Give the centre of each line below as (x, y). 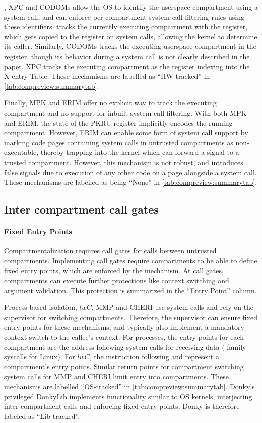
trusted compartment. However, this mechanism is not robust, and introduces (124, 162)
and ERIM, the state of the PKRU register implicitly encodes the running (118, 122)
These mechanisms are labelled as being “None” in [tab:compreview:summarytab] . (131, 182)
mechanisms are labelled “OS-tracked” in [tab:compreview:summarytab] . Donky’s (129, 386)
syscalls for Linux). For (40, 357)
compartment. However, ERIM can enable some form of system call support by (126, 133)
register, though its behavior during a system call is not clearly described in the (127, 56)
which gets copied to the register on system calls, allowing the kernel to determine (131, 36)
